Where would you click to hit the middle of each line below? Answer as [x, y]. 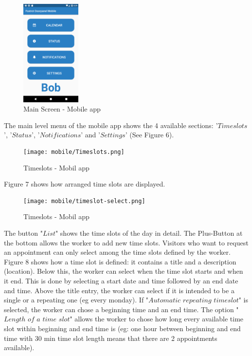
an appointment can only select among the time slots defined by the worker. [117, 252]
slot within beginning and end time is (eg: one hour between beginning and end [122, 328]
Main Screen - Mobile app [62, 109]
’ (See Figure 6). [150, 135]
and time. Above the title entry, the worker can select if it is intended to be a [119, 290]
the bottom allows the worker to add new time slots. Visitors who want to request [126, 242]
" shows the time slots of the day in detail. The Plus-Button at [149, 233]
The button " [23, 233]
